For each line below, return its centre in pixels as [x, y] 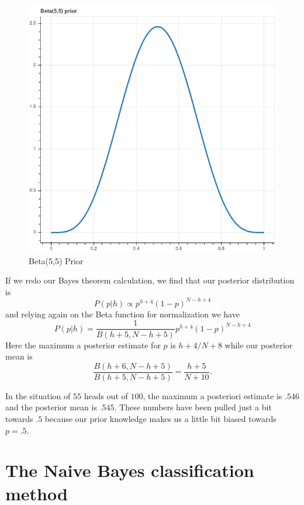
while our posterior [259, 345]
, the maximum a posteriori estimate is [213, 395]
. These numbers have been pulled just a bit [193, 407]
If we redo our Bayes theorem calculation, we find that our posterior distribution [150, 280]
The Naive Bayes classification [130, 470]
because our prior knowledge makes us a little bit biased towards [160, 418]
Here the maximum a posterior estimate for [83, 345]
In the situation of [38, 395]
